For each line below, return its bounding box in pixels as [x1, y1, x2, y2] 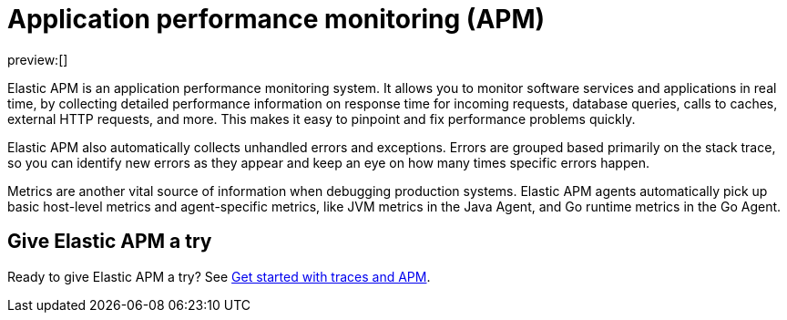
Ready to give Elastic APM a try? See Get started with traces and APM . [7, 268, 431, 284]
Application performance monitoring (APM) [7, 4, 546, 35]
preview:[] [7, 51, 68, 67]
